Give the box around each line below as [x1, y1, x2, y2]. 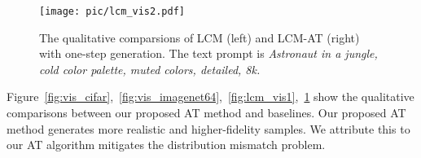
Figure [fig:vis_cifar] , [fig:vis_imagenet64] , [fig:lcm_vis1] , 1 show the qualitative [7, 88, 414, 105]
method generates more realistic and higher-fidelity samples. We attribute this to [7, 120, 410, 137]
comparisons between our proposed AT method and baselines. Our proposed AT [7, 104, 406, 121]
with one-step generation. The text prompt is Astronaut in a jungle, [39, 45, 378, 62]
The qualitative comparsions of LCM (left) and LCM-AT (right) [39, 29, 360, 46]
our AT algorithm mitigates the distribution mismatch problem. [7, 136, 326, 153]
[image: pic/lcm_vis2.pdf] [39, 6, 185, 17]
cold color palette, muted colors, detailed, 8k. [39, 60, 261, 77]
